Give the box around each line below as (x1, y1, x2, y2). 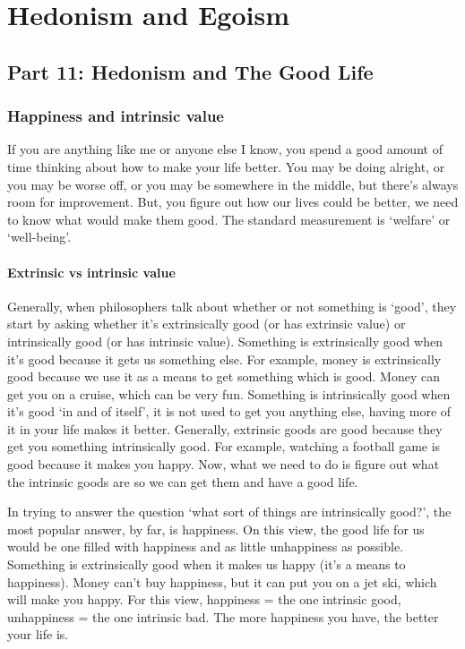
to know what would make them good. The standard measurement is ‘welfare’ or (7, 209, 451, 228)
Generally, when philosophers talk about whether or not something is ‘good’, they (7, 296, 457, 315)
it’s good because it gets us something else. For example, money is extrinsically (7, 349, 442, 368)
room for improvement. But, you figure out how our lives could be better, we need (7, 192, 459, 211)
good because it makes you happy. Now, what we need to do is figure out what (7, 455, 440, 474)
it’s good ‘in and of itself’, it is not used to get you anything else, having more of (7, 402, 452, 421)
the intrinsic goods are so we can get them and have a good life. (7, 472, 358, 491)
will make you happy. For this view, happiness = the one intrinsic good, (7, 590, 401, 609)
